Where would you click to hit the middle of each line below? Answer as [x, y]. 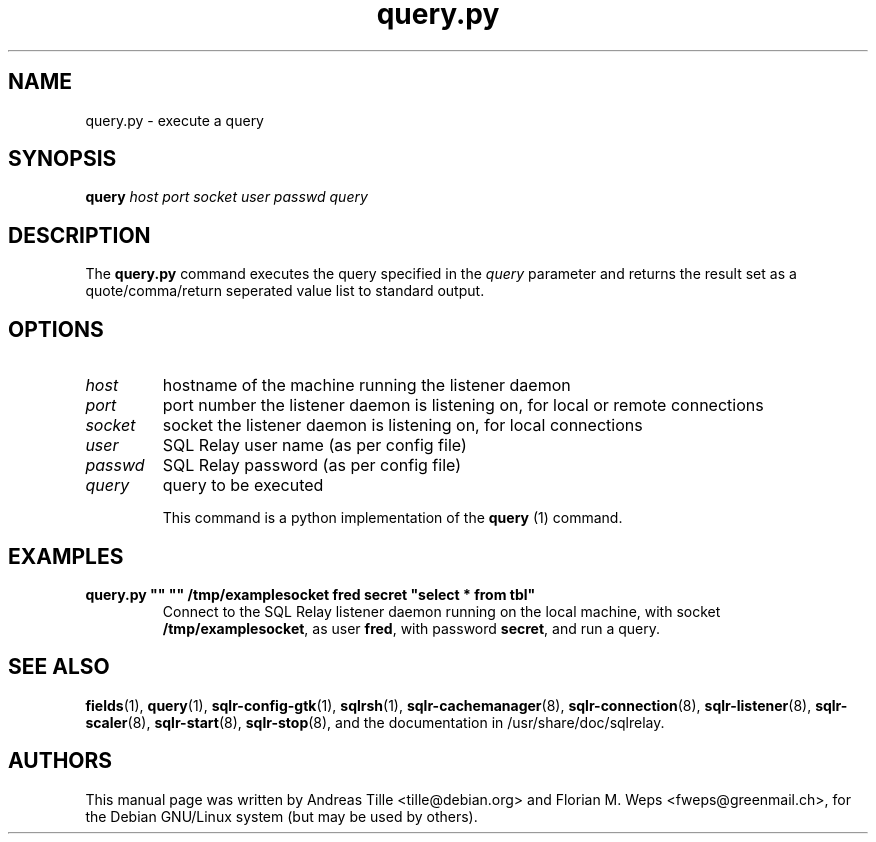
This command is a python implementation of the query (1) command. [392, 518]
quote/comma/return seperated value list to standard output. [285, 291]
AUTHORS [60, 761]
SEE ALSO [59, 667]
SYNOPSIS [62, 159]
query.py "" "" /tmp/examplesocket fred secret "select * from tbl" [310, 594]
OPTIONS [56, 329]
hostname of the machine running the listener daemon [366, 385]
